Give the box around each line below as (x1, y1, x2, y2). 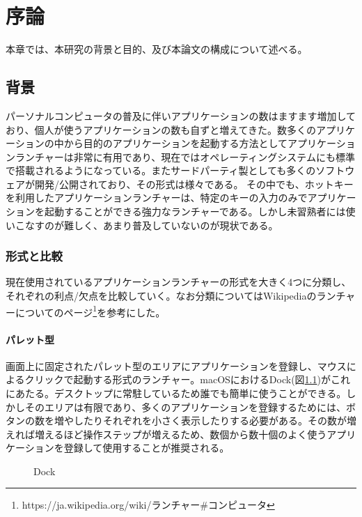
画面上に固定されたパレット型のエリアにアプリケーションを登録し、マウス (6, 358, 347, 373)
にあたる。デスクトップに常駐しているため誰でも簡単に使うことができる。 (6, 385, 347, 400)
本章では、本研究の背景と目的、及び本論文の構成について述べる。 (6, 42, 308, 56)
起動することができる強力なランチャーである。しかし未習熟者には (44, 204, 346, 219)
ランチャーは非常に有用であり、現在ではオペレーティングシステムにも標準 (15, 149, 355, 164)
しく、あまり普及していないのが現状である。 (73, 217, 278, 232)
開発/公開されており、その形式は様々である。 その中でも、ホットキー (34, 176, 354, 191)
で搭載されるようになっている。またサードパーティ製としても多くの (6, 163, 316, 178)
